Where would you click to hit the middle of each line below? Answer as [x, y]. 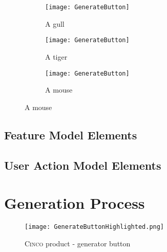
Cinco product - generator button [78, 243]
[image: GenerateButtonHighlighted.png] [95, 227]
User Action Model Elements [83, 165]
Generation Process [75, 203]
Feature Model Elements [71, 134]
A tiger [56, 56]
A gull [55, 23]
